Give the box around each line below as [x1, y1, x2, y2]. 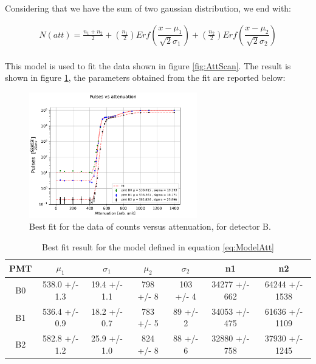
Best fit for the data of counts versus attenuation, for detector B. [29, 220, 271, 233]
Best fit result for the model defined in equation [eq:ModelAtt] [42, 240, 274, 253]
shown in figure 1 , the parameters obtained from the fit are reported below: [5, 71, 286, 84]
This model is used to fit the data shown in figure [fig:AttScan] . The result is [5, 59, 291, 72]
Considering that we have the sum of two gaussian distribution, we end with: [5, 2, 292, 14]
